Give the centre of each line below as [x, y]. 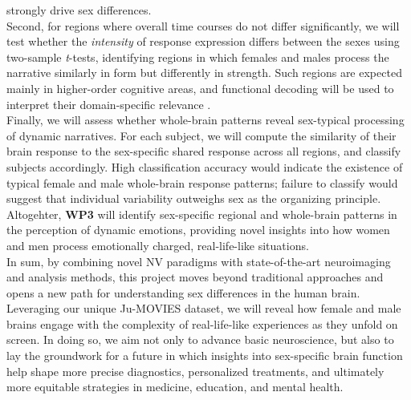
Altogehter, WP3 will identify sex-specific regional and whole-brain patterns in [202, 214]
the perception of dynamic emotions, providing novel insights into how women [198, 230]
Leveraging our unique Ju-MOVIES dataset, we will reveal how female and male [204, 308]
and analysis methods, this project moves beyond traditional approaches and [195, 277]
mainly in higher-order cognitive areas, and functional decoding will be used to [200, 88]
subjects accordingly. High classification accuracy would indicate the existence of [205, 166]
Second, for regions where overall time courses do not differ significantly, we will [203, 25]
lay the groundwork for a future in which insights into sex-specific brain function [205, 356]
